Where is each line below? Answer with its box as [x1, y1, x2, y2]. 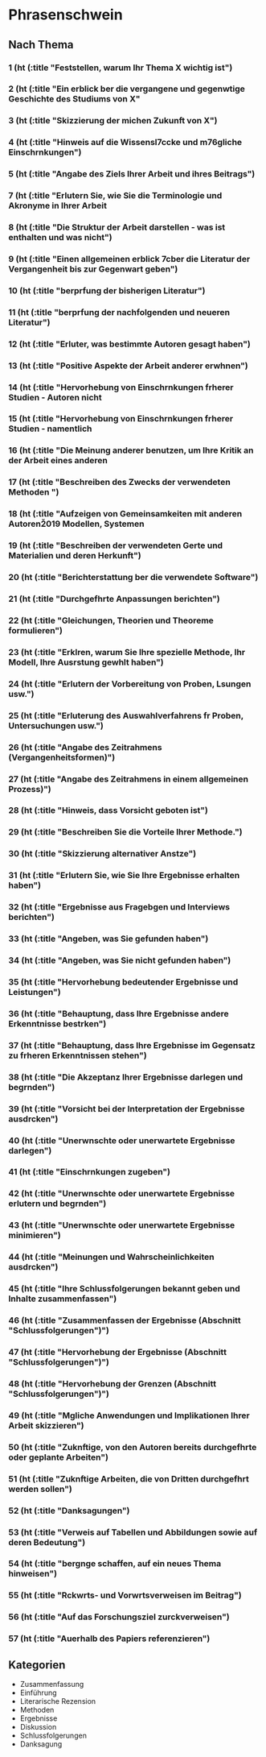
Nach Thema [8, 38, 74, 52]
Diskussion [19, 1722, 57, 1732]
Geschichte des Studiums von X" [8, 93, 141, 105]
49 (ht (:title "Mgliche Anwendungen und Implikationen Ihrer [8, 1410, 251, 1421]
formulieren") [8, 624, 63, 636]
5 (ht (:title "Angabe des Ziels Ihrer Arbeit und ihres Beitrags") [8, 168, 256, 180]
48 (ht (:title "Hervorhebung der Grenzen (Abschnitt [8, 1378, 217, 1389]
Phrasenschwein [8, 6, 123, 24]
